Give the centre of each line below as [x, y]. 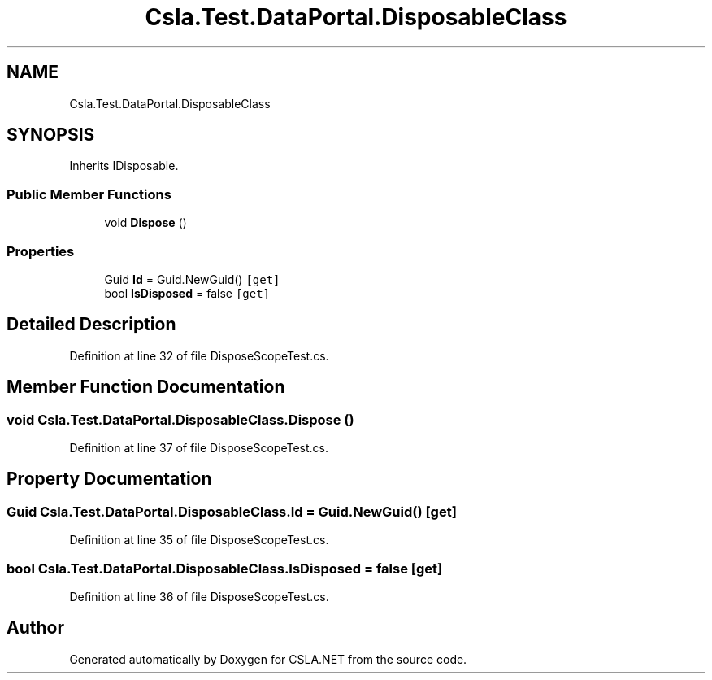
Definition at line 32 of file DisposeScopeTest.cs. [199, 355]
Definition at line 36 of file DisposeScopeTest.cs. [199, 596]
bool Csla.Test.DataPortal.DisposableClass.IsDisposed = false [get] [225, 568]
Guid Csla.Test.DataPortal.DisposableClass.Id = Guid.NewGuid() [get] [232, 511]
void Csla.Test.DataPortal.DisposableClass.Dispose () [180, 419]
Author [35, 628]
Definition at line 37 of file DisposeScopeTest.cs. [199, 448]
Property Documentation [109, 479]
